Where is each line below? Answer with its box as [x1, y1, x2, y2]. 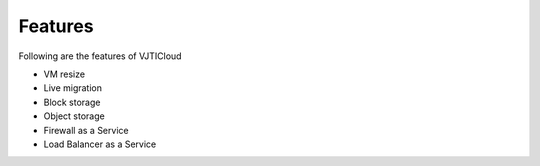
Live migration [43, 82, 103, 94]
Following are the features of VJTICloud [18, 50, 182, 62]
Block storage [43, 96, 101, 108]
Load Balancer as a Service [43, 138, 157, 150]
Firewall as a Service [43, 124, 129, 136]
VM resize [43, 68, 85, 80]
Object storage [43, 110, 105, 122]
